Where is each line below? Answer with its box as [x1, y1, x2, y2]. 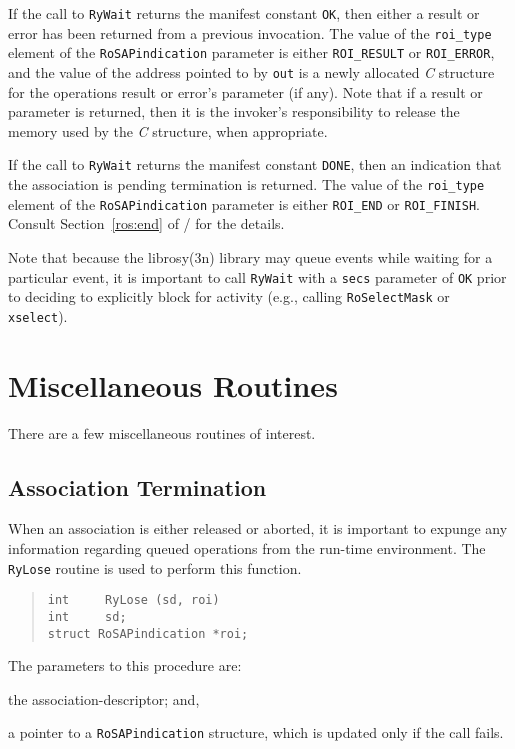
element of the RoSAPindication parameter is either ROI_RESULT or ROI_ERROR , [8, 42, 495, 63]
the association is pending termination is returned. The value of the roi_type [8, 174, 485, 195]
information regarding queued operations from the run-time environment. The [8, 538, 486, 559]
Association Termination [8, 471, 267, 502]
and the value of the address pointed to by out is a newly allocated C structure [8, 61, 495, 82]
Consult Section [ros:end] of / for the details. [8, 213, 285, 234]
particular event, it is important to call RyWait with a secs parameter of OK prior [8, 266, 507, 287]
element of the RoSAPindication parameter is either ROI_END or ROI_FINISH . [8, 193, 480, 214]
